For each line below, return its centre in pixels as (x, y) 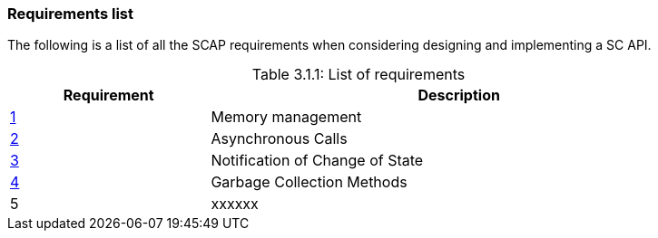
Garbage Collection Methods (309, 182)
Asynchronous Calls (279, 139)
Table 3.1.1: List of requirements (358, 75)
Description (459, 95)
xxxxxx (235, 204)
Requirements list (71, 14)
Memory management (286, 117)
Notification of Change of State (317, 161)
